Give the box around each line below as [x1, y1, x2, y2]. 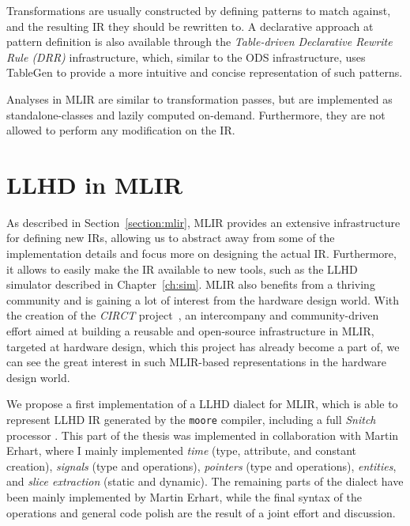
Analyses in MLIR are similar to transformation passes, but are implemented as [6, 90, 393, 107]
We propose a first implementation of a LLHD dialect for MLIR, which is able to [6, 395, 398, 412]
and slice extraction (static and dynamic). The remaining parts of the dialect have [6, 473, 404, 490]
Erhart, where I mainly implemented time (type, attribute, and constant [6, 442, 357, 459]
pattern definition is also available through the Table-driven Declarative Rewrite [6, 33, 393, 50]
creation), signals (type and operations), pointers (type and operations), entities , [6, 457, 397, 474]
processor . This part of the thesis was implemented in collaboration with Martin [6, 426, 399, 443]
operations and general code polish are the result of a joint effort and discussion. [6, 504, 396, 520]
